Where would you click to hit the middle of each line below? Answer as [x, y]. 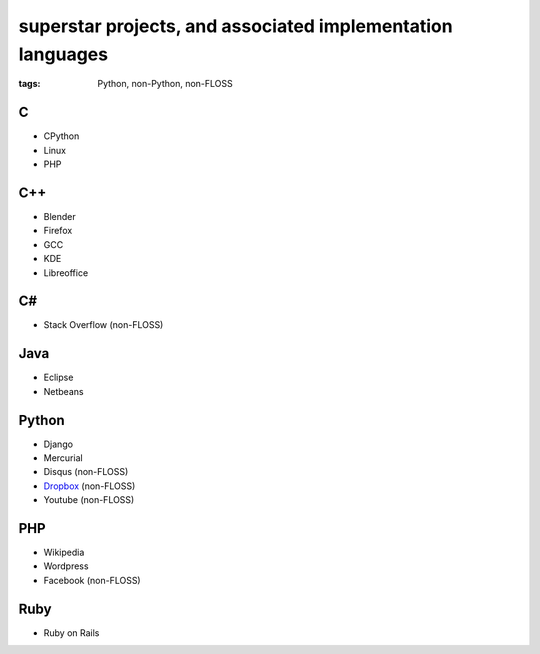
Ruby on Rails [71, 632]
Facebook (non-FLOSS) [92, 580]
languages [63, 54]
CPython [61, 136]
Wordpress [66, 566]
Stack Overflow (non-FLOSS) [103, 325]
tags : [29, 84]
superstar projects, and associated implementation [236, 26]
